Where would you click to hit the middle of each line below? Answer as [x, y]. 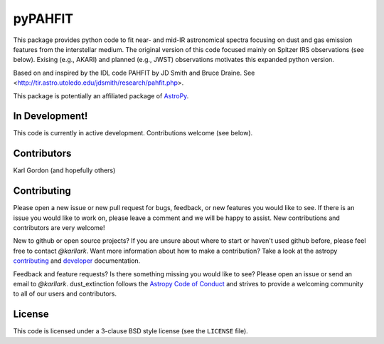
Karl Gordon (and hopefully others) [64, 170]
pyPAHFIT [43, 19]
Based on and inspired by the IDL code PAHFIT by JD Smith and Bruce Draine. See [134, 73]
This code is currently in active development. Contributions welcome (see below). [133, 133]
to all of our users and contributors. [65, 294]
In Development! [50, 116]
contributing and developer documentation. [77, 261]
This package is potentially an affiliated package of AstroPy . [101, 95]
